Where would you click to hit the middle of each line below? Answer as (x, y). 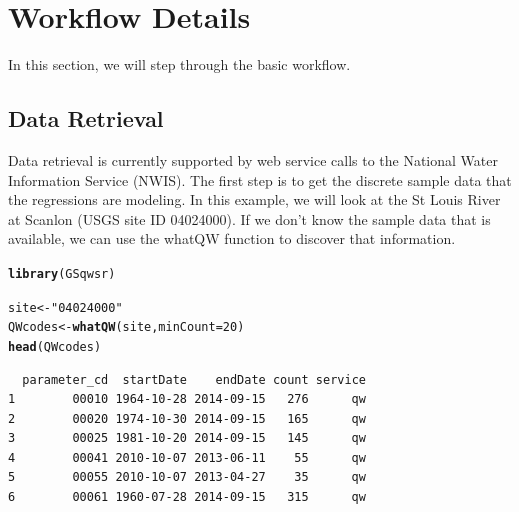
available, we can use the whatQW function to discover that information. (232, 238)
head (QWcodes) (55, 346)
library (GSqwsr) (62, 273)
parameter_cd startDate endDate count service (194, 379)
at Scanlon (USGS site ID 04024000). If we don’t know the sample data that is (249, 218)
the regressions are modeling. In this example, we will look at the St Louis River (254, 199)
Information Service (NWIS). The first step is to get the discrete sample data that (260, 179)
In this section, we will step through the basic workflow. (179, 64)
